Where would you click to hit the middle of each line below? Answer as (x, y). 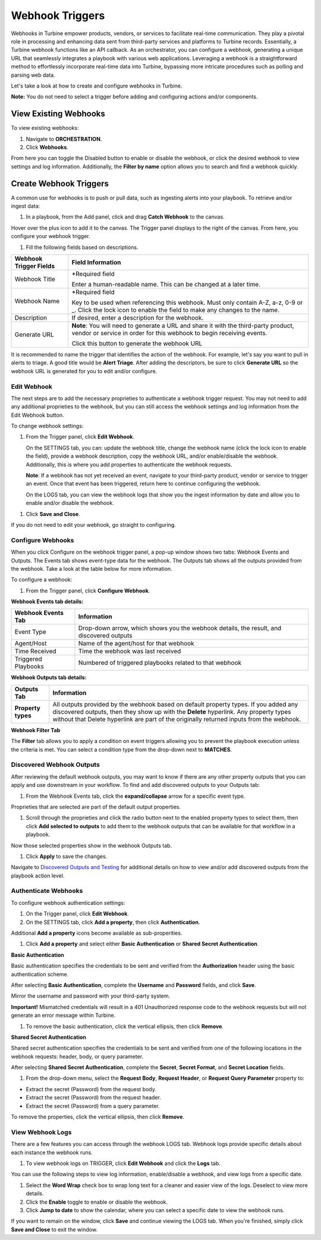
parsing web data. (33, 75)
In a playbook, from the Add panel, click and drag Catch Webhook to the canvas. (125, 217)
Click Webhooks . (47, 147)
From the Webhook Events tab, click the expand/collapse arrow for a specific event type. (136, 796)
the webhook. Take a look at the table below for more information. (92, 569)
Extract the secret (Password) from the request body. (91, 1089)
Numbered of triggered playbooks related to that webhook (160, 663)
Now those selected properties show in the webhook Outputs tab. (92, 845)
